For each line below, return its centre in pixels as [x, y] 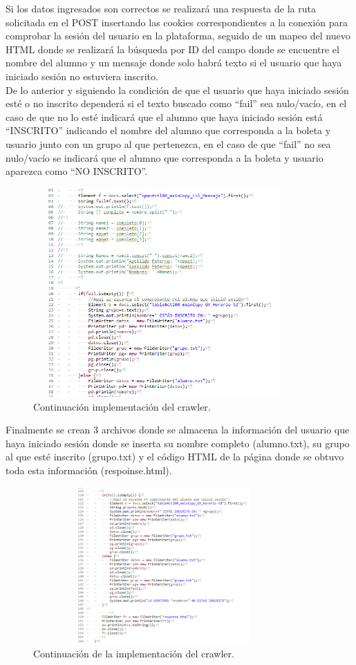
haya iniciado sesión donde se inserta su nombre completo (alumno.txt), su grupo [178, 443]
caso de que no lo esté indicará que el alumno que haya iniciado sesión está [164, 116]
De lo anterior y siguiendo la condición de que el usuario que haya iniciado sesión [177, 90]
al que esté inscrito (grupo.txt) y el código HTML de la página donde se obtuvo [175, 457]
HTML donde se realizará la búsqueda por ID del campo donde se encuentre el [172, 49]
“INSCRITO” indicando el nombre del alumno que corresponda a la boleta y [168, 130]
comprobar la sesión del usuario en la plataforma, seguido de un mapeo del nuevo [178, 36]
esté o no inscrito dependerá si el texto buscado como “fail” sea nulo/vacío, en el [176, 103]
